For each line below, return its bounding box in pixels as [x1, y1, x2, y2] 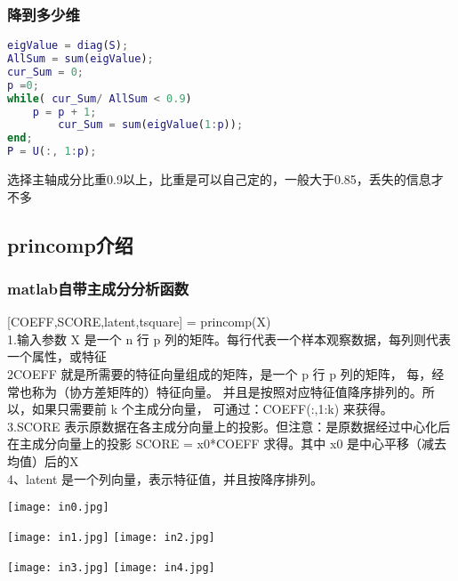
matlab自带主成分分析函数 [7, 277, 189, 299]
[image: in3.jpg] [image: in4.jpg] [7, 561, 215, 574]
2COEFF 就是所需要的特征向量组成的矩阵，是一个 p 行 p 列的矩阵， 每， [7, 365, 432, 383]
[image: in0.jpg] [7, 501, 109, 514]
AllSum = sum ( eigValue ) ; [7, 52, 154, 66]
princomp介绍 [7, 230, 133, 258]
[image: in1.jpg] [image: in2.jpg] [7, 530, 215, 544]
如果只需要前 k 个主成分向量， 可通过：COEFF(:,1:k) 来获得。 [31, 399, 393, 418]
